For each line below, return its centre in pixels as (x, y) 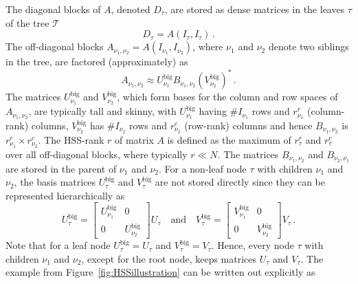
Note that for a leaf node (58, 245)
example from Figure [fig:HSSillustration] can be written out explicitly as (160, 272)
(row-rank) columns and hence (248, 125)
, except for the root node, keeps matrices (169, 258)
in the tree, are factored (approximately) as (97, 62)
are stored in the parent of (61, 168)
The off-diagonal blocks (55, 46)
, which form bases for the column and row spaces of (227, 97)
